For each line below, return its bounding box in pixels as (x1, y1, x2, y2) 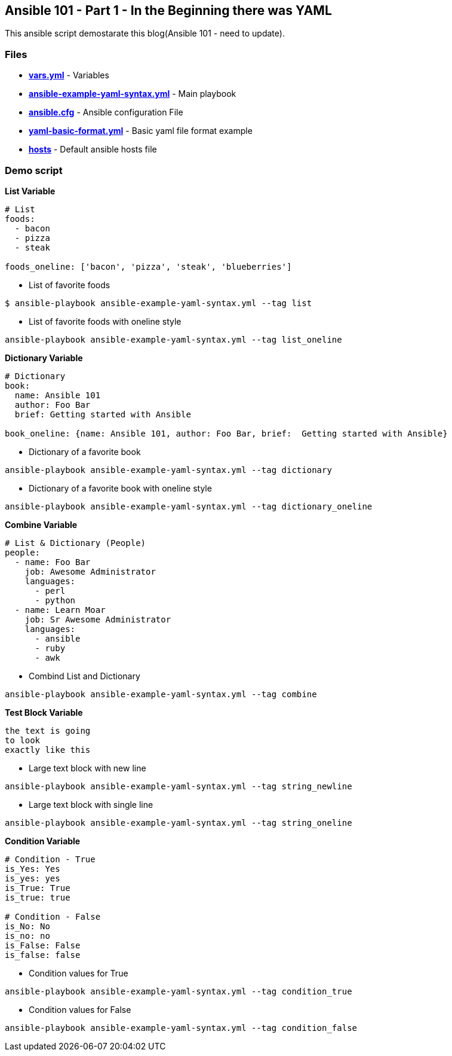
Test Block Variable (5, 707, 83, 718)
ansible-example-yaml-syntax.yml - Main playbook (29, 88, 236, 99)
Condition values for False (29, 1004, 131, 1015)
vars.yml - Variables (29, 70, 109, 81)
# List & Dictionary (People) (5, 538, 146, 548)
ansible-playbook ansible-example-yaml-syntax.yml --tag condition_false (5, 1023, 358, 1033)
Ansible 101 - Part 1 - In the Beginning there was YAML (5, 3, 332, 18)
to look (5, 735, 41, 745)
